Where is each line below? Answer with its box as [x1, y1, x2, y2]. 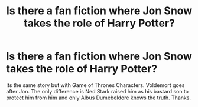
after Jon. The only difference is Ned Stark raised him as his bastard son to [6, 88, 189, 95]
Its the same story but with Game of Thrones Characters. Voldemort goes [6, 81, 185, 89]
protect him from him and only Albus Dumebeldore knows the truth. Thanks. [6, 94, 191, 101]
